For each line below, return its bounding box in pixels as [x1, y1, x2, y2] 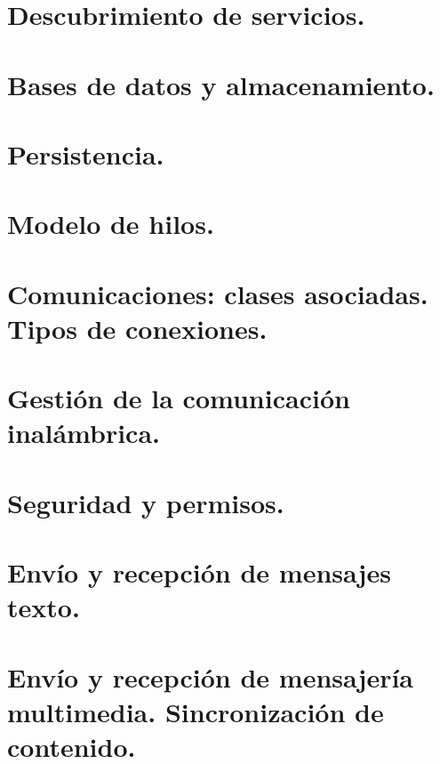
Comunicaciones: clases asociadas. [7, 275, 428, 311]
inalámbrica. [7, 414, 160, 451]
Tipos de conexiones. [7, 310, 268, 346]
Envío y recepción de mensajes [7, 554, 391, 591]
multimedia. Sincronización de [7, 693, 384, 729]
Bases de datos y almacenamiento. [7, 66, 435, 102]
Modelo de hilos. [7, 205, 214, 242]
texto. [7, 589, 80, 625]
